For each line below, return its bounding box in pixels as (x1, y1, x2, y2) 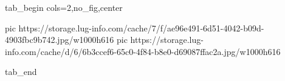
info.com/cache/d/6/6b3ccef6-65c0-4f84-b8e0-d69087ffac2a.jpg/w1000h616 (5, 45, 281, 57)
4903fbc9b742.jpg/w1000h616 (5, 33, 114, 46)
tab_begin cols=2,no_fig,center (5, 1, 123, 13)
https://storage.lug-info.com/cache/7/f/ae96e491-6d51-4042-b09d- (18, 21, 264, 34)
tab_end (5, 65, 37, 78)
